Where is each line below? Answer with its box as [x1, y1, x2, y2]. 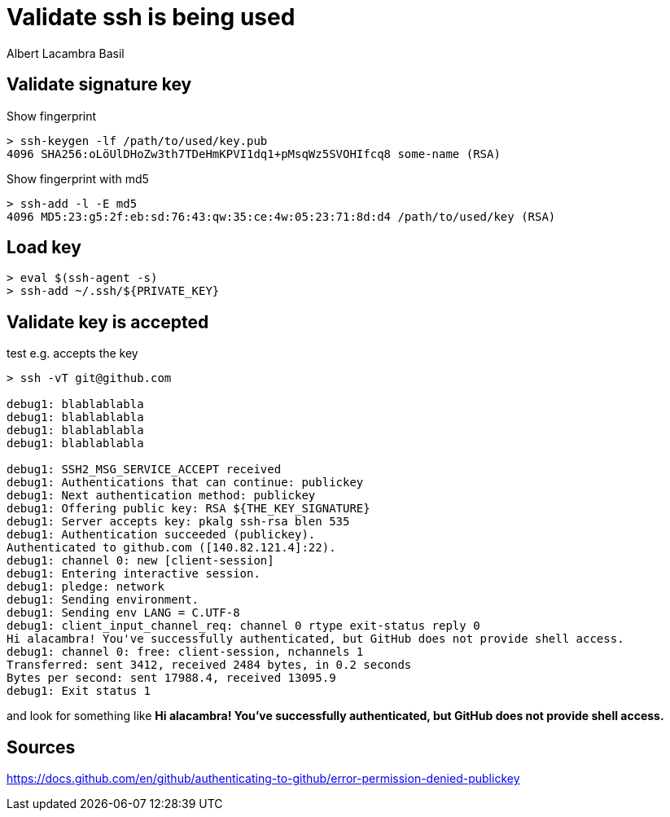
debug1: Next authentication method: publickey [7, 489, 316, 503]
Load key [7, 237, 81, 258]
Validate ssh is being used [7, 3, 296, 31]
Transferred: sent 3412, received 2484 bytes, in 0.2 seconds [7, 658, 412, 672]
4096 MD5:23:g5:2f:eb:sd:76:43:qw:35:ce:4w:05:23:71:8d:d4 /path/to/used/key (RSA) [7, 209, 556, 223]
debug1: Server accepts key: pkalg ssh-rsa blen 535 [7, 515, 350, 529]
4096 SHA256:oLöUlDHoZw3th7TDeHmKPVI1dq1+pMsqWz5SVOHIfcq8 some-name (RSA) [7, 147, 501, 160]
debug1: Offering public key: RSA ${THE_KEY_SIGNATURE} [7, 502, 370, 516]
